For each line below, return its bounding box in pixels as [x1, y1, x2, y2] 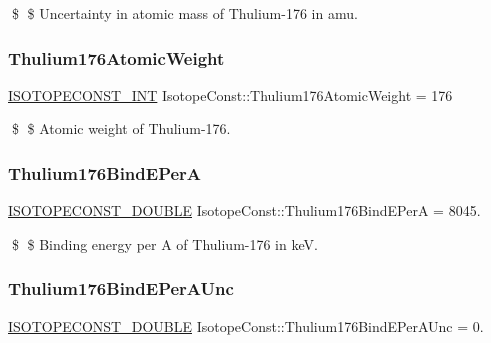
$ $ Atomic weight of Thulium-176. [11, 118, 231, 139]
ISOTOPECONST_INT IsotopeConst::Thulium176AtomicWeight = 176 [8, 84, 453, 105]
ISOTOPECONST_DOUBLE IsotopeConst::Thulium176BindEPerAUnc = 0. [8, 315, 484, 336]
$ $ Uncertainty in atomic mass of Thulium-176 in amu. [11, 3, 358, 23]
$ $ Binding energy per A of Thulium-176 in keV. [11, 233, 318, 254]
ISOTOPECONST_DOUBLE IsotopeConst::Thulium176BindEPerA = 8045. [8, 200, 481, 221]
